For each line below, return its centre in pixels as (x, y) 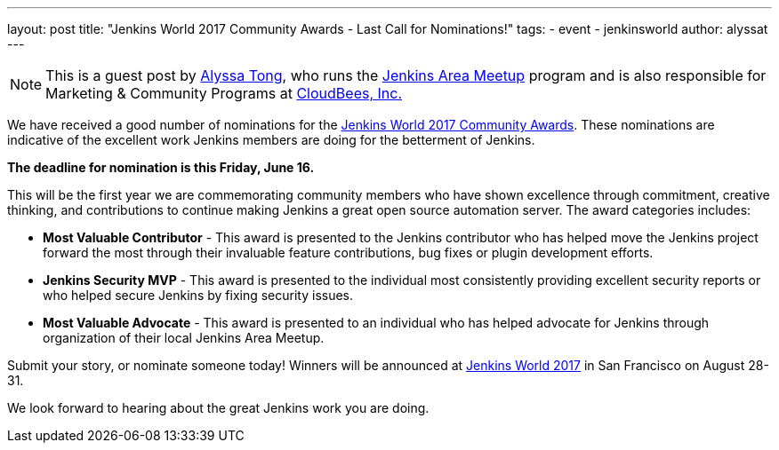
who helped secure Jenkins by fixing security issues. (198, 295)
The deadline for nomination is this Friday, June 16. (161, 167)
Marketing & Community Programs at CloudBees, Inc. (224, 93)
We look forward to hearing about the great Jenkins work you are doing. (218, 408)
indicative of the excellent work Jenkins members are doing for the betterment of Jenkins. (271, 140)
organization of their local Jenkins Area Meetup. (184, 338)
